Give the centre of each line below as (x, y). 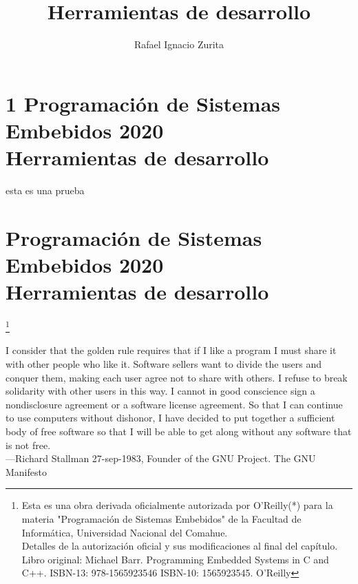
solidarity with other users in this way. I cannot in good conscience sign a (160, 391)
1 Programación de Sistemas (143, 103)
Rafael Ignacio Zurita (179, 44)
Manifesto (26, 471)
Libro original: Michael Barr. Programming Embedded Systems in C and (175, 559)
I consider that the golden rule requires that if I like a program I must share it (171, 350)
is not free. (28, 445)
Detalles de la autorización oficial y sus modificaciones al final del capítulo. (180, 546)
